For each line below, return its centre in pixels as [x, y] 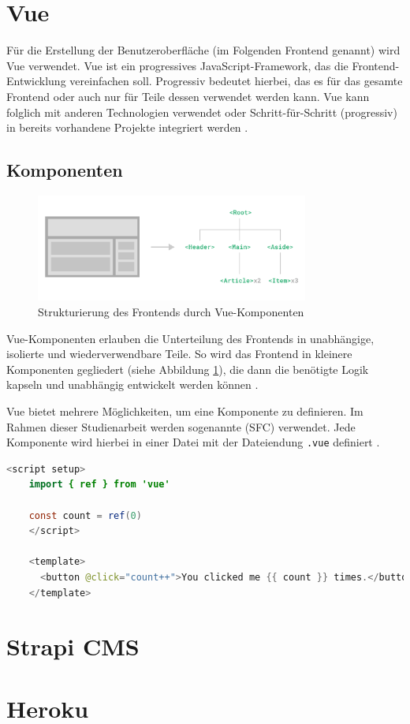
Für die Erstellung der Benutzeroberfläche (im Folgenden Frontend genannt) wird [203, 50]
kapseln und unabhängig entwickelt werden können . [132, 384]
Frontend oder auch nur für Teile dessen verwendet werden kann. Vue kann [188, 96]
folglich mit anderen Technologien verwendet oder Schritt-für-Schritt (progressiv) [202, 112]
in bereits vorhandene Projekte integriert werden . [127, 127]
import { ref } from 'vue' [99, 485]
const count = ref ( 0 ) [85, 515]
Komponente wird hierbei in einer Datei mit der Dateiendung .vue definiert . [193, 442]
